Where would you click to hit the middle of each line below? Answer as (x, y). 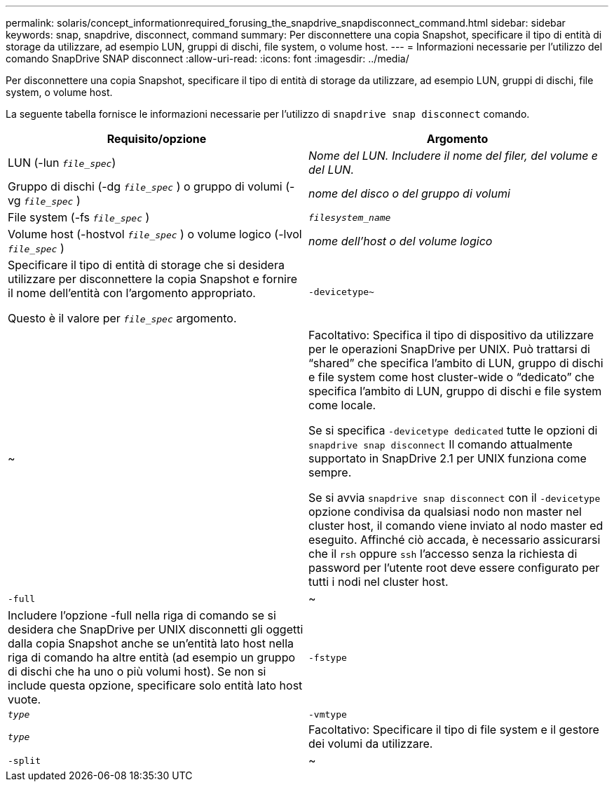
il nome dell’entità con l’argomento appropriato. (132, 293)
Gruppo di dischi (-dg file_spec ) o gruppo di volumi (145, 186)
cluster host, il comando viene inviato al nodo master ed (456, 526)
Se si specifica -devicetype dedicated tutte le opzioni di (453, 430)
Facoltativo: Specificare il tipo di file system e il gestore (454, 730)
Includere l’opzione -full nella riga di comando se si (142, 615)
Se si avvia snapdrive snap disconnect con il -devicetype (455, 498)
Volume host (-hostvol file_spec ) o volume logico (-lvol (155, 234)
